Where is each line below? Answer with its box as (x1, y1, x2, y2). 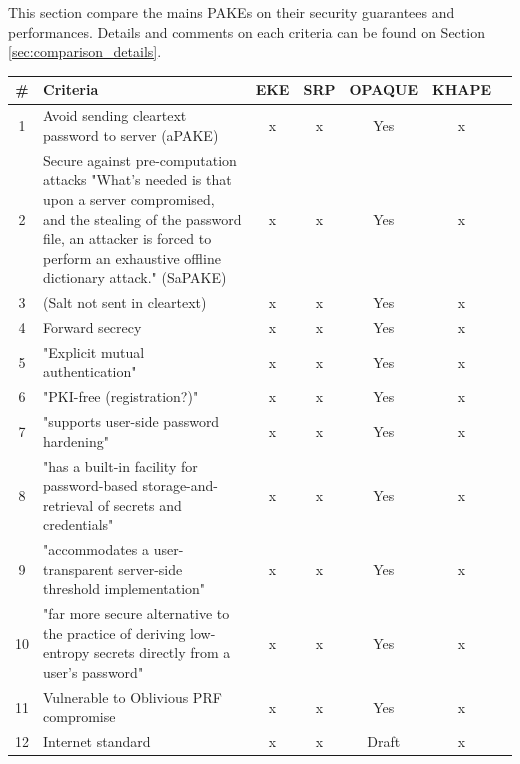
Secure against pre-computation (43, 149, 237, 170)
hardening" (43, 430, 109, 451)
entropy (43, 642, 90, 663)
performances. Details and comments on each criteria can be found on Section (8, 21, 485, 42)
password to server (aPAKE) (43, 124, 219, 145)
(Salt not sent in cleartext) (43, 292, 207, 313)
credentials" (43, 514, 114, 535)
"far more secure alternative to (43, 603, 230, 624)
